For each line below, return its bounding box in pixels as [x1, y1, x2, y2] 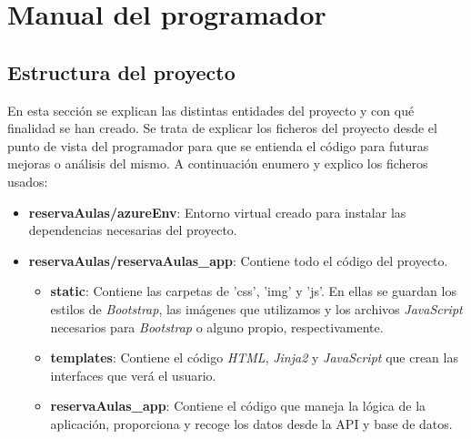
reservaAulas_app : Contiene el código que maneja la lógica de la [50, 396, 426, 415]
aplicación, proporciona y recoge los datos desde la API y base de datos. [50, 413, 453, 433]
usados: [7, 171, 48, 190]
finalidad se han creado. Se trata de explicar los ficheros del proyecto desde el [7, 118, 437, 138]
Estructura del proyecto [7, 57, 235, 86]
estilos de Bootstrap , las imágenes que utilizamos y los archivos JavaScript [50, 299, 463, 318]
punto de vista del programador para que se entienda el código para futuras [7, 136, 429, 155]
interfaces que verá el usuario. [50, 365, 216, 384]
